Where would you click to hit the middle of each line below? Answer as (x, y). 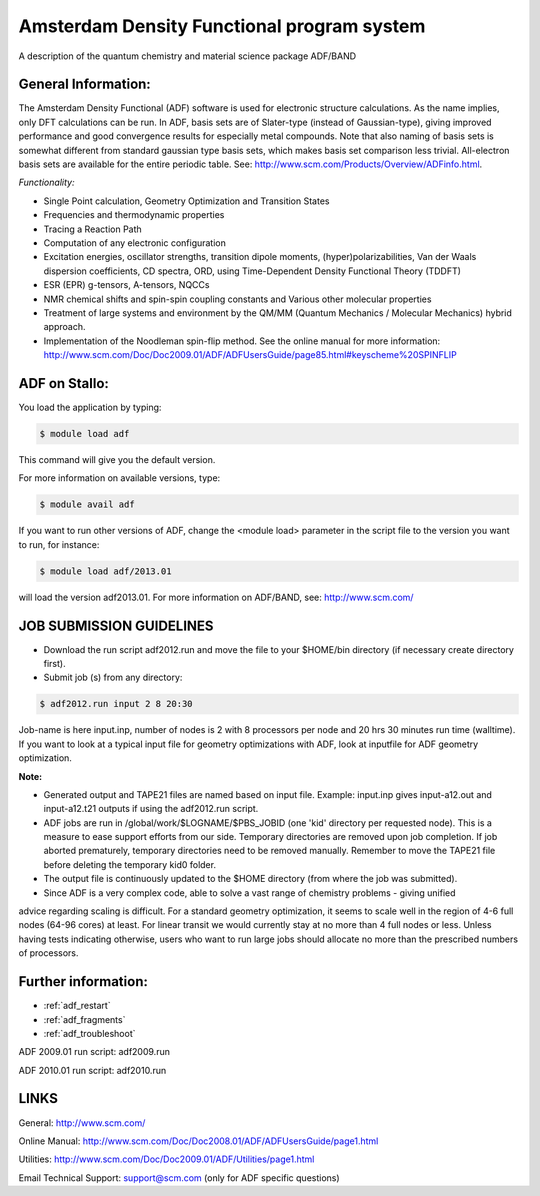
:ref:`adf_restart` (77, 1006)
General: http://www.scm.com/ (82, 1122)
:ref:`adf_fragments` (84, 1019)
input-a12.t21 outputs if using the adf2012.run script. (151, 809)
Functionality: (46, 182)
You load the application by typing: (90, 407)
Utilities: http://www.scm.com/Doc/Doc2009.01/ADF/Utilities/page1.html (166, 1159)
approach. (64, 327)
